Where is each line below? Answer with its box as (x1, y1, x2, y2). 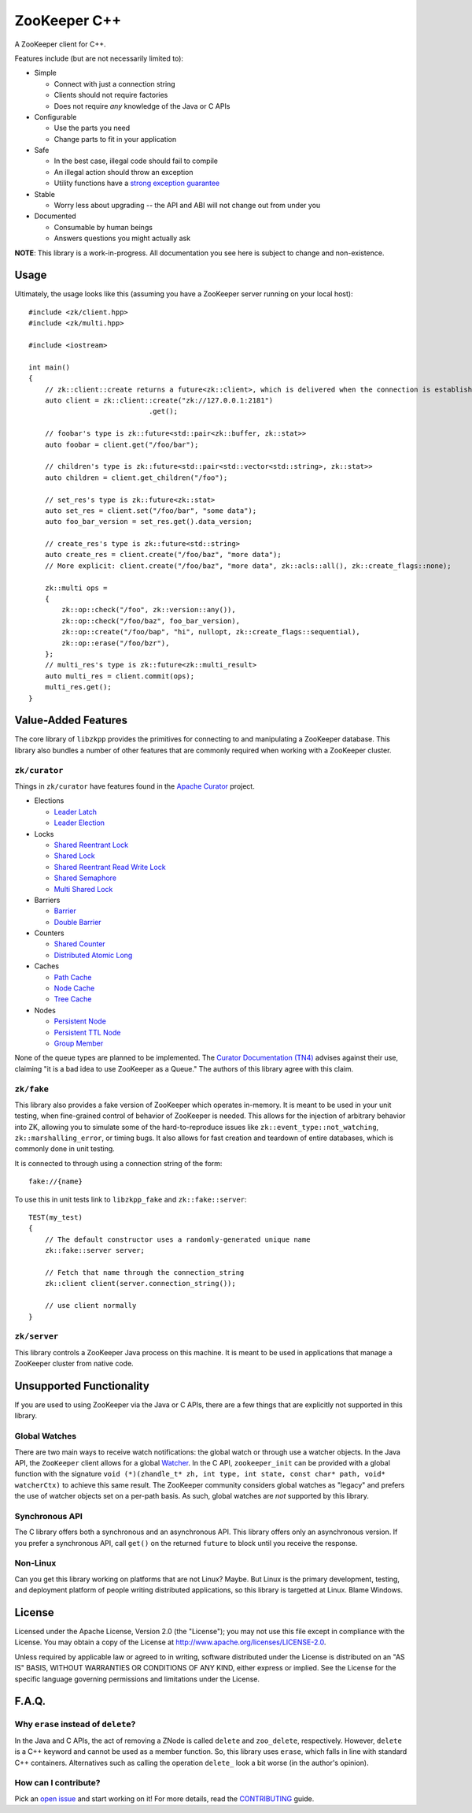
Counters (34, 928, 65, 938)
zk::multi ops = (44, 583, 108, 593)
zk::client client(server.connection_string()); (44, 1279, 236, 1288)
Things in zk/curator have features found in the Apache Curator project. (14, 781, 255, 791)
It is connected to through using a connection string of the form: (14, 1158, 223, 1168)
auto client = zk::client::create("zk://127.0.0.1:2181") (44, 396, 274, 405)
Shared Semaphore (53, 873, 117, 882)
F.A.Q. (14, 1695, 46, 1708)
